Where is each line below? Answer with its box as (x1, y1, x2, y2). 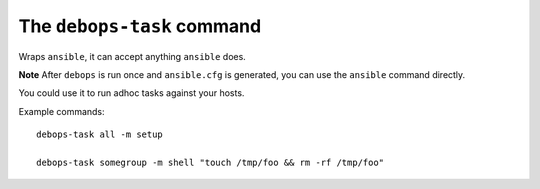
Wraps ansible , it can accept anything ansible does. (18, 50, 247, 62)
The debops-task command (18, 15, 262, 37)
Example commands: (18, 105, 105, 117)
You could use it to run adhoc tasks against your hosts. (18, 87, 245, 99)
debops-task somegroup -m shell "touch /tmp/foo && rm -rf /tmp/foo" (36, 156, 385, 168)
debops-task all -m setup (36, 129, 164, 140)
